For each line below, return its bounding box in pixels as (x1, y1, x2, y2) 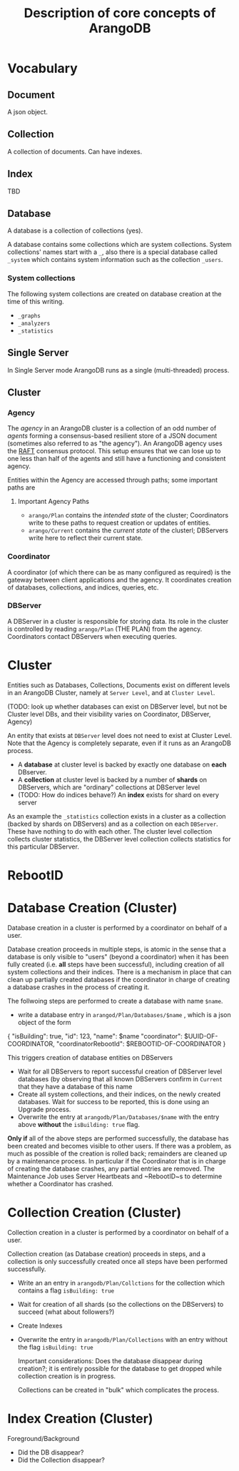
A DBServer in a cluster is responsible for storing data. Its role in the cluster (7, 617, 229, 625)
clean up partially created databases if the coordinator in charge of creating (7, 975, 230, 984)
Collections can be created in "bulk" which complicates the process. (17, 1385, 220, 1394)
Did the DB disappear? (17, 1447, 84, 1457)
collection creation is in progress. (17, 1372, 116, 1380)
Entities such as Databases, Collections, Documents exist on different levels (7, 680, 230, 689)
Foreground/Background (7, 1434, 80, 1442)
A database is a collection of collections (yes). (7, 226, 143, 235)
